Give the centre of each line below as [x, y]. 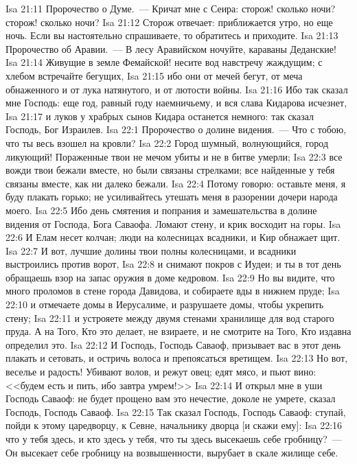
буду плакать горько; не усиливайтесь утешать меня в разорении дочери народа [172, 197]
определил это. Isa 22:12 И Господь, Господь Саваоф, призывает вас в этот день [173, 344]
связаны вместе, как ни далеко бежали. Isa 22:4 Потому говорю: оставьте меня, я [176, 183]
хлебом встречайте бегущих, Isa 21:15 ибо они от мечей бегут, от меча [154, 75]
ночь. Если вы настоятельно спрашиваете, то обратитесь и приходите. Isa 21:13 [172, 35]
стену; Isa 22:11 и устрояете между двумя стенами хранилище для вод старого [170, 317]
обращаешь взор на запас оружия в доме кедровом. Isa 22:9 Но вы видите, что [170, 277]
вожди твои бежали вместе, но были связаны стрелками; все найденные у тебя [170, 170]
